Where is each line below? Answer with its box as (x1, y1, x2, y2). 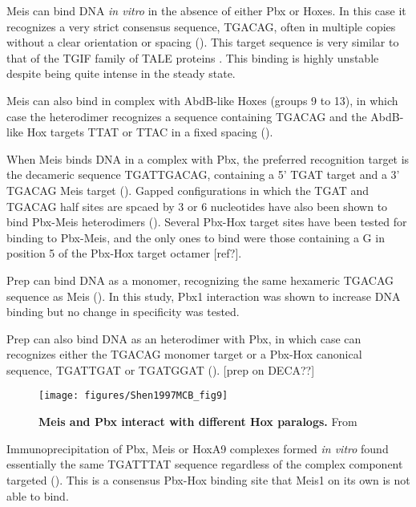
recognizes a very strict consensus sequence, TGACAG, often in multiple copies (6, 18, 396, 34)
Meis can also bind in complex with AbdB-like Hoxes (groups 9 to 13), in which (6, 91, 398, 108)
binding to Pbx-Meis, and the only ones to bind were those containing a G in (6, 229, 385, 245)
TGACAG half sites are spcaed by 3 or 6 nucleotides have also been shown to (6, 197, 388, 214)
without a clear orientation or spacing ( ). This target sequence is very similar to (6, 34, 399, 51)
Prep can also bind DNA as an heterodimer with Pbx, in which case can (6, 330, 361, 347)
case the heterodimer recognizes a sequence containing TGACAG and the (6, 107, 367, 124)
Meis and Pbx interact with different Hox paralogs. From (38, 413, 357, 430)
